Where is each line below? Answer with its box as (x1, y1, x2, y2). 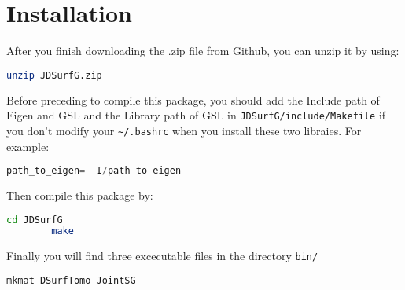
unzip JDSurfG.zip (6, 69, 102, 81)
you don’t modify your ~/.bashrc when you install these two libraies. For (6, 122, 362, 138)
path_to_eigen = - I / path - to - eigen (6, 165, 182, 177)
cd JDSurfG (6, 214, 63, 226)
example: (6, 138, 50, 154)
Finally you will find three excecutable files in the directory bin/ (6, 248, 318, 264)
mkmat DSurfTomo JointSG (6, 274, 136, 286)
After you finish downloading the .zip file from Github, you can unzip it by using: (6, 42, 399, 59)
